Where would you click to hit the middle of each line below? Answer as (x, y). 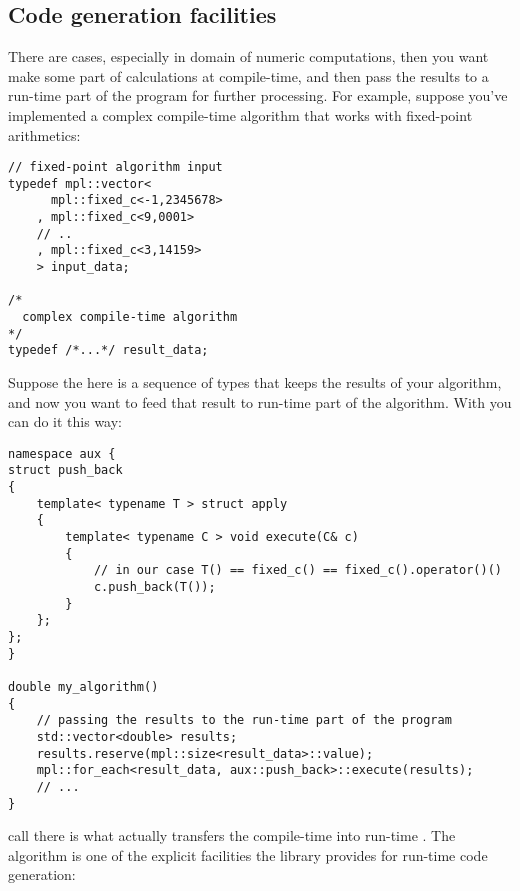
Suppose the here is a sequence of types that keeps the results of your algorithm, (255, 382)
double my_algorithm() (83, 687)
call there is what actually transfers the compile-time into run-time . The (232, 835)
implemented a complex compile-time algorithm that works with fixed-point (240, 114)
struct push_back (65, 470)
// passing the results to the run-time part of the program (244, 720)
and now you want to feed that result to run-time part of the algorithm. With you (260, 401)
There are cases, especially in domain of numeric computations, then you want (248, 56)
